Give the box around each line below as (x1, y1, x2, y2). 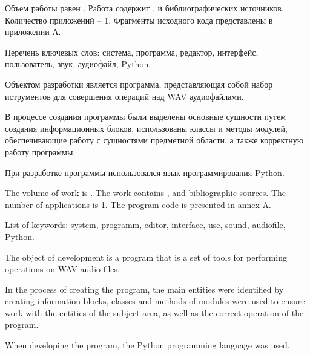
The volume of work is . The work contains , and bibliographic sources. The (5, 186, 286, 199)
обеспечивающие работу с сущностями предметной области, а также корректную (5, 134, 304, 146)
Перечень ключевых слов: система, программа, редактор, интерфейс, (5, 45, 259, 58)
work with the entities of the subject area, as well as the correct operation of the (5, 306, 304, 319)
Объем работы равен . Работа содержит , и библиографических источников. (5, 2, 284, 14)
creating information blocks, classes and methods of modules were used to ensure (5, 295, 305, 307)
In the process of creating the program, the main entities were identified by (5, 282, 284, 295)
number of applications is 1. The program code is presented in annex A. (5, 198, 271, 210)
